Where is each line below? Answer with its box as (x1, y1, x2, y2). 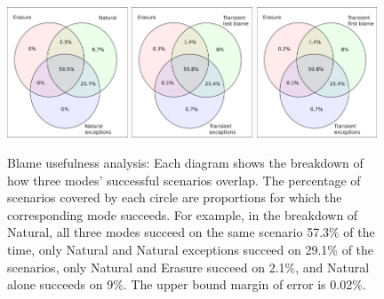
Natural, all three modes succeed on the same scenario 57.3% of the (7, 223, 375, 241)
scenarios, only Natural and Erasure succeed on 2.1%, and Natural (7, 257, 370, 276)
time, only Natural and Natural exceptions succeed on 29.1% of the (7, 240, 374, 259)
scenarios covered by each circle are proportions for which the (7, 188, 342, 207)
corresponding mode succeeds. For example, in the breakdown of (7, 205, 358, 224)
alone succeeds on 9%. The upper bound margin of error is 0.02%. (7, 275, 366, 294)
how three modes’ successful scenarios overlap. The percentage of (7, 170, 361, 189)
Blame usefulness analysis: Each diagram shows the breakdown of (7, 153, 364, 172)
